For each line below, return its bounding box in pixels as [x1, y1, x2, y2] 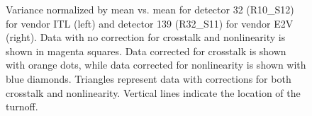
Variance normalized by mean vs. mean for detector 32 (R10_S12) [6, 2, 294, 16]
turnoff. [6, 99, 38, 114]
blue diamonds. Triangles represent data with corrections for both [6, 71, 291, 86]
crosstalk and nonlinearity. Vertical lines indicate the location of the [6, 85, 301, 100]
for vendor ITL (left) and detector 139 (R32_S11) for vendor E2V [6, 16, 294, 30]
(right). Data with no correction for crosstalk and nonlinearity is [6, 30, 286, 45]
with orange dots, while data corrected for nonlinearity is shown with [6, 57, 306, 72]
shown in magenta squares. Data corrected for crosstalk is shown [6, 43, 286, 58]
